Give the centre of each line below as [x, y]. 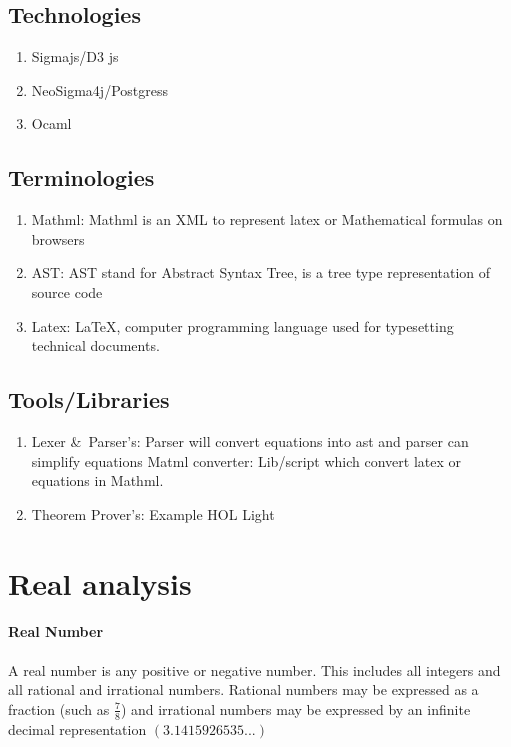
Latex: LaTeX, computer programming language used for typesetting [242, 325]
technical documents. [95, 345]
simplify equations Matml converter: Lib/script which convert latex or [246, 460]
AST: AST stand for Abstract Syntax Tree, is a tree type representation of [261, 272]
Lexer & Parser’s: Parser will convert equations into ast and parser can [250, 440]
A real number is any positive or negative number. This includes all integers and [254, 669]
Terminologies [81, 177]
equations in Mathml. [97, 480]
